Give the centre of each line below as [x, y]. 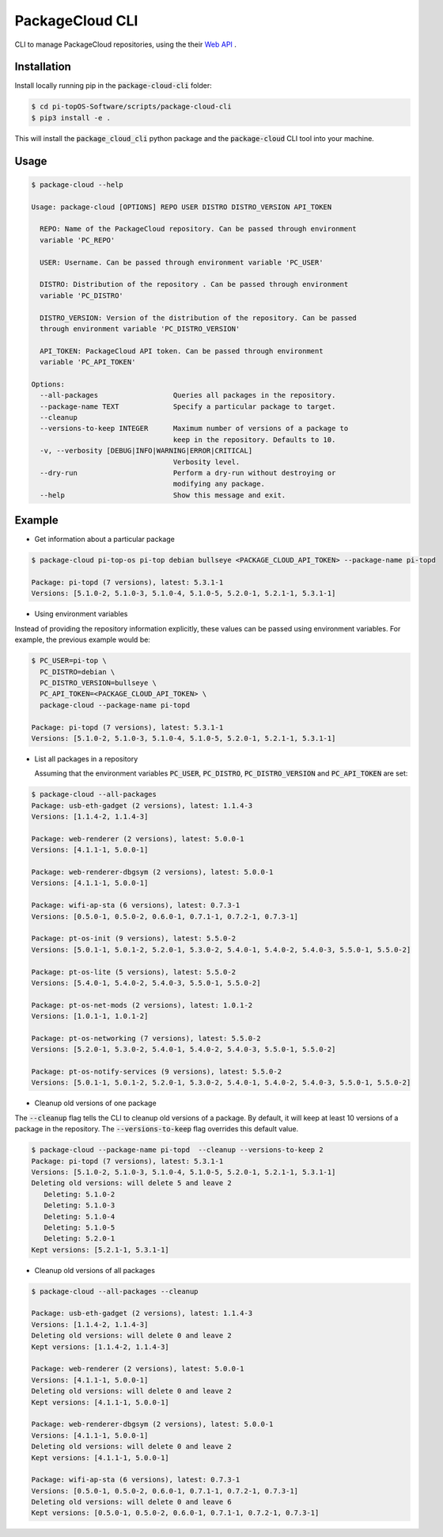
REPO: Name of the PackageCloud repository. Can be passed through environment [199, 229]
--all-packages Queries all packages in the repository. [188, 395]
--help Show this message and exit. [163, 495]
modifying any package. [219, 484]
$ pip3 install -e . [71, 118]
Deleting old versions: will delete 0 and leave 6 [132, 1502]
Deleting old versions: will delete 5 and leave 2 [132, 1183]
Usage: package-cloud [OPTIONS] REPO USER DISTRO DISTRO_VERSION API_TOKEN [182, 207]
